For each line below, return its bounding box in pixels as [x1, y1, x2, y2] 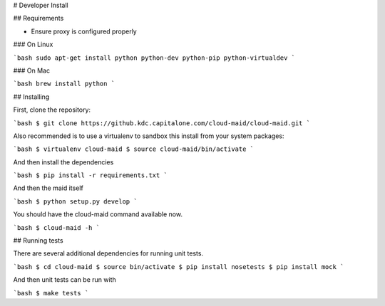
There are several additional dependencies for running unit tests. [13, 249, 203, 258]
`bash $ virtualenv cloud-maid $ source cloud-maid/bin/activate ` [13, 145, 255, 153]
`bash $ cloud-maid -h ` [13, 223, 100, 231]
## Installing [13, 93, 50, 101]
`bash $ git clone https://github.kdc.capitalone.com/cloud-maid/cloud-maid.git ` [13, 119, 310, 127]
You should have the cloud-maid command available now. [13, 210, 183, 218]
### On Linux [13, 40, 53, 49]
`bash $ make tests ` [13, 289, 89, 297]
